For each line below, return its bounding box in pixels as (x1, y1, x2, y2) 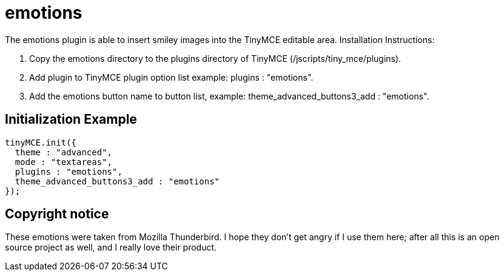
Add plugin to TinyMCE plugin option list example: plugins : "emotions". (29, 72, 314, 82)
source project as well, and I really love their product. (5, 242, 217, 253)
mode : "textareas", (15, 157, 113, 167)
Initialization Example (5, 112, 137, 127)
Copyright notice (5, 206, 109, 222)
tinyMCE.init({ (5, 137, 77, 147)
